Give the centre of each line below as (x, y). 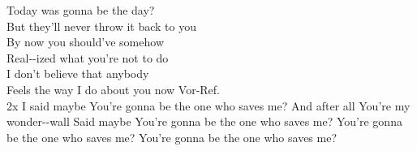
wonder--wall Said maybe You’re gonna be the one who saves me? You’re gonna (204, 121)
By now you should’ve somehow (85, 42)
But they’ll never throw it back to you (101, 26)
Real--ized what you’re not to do (88, 57)
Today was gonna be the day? (81, 10)
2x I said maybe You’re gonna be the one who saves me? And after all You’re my (208, 105)
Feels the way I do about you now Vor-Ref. (113, 89)
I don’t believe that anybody (78, 73)
